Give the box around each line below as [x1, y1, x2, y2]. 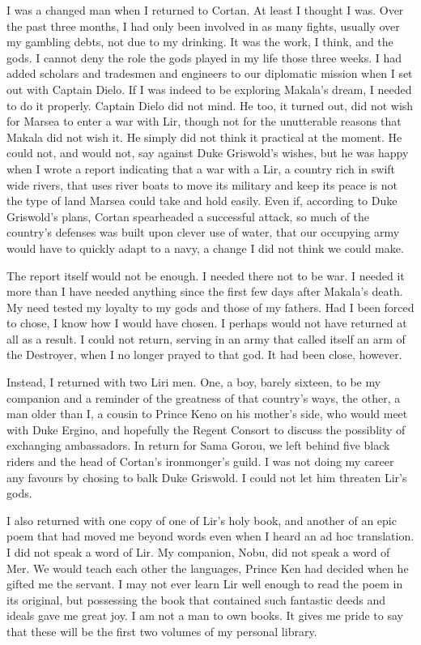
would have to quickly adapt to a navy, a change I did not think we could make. [6, 239, 404, 256]
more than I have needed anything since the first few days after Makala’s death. [6, 283, 403, 300]
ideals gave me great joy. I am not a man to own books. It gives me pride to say [6, 607, 403, 624]
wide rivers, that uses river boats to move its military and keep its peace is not [6, 176, 398, 193]
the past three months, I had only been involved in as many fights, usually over [6, 17, 400, 34]
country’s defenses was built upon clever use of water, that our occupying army [6, 224, 400, 241]
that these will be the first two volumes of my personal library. [6, 622, 317, 639]
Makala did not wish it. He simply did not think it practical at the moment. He [6, 128, 402, 145]
